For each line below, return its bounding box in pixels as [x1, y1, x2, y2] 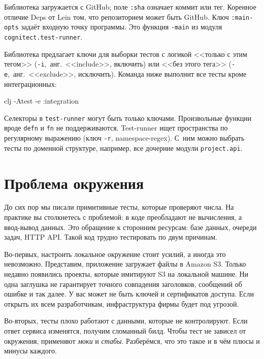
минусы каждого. [4, 345, 57, 356]
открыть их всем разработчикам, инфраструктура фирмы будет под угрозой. [4, 298, 239, 309]
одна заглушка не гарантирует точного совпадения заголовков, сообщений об [4, 278, 242, 289]
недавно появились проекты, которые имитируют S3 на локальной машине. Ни [4, 269, 249, 279]
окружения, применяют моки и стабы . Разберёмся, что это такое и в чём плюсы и [4, 335, 260, 346]
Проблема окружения [4, 172, 144, 193]
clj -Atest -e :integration [4, 95, 79, 106]
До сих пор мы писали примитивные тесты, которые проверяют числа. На [4, 202, 234, 212]
